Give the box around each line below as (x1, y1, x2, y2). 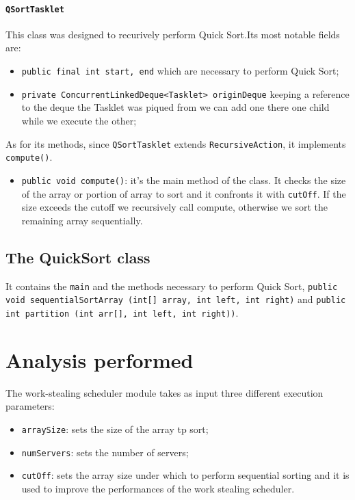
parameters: (5, 399, 55, 413)
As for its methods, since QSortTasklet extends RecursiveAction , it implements (5, 136, 346, 150)
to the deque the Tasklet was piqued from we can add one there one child (21, 100, 330, 114)
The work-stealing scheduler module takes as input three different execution (5, 385, 324, 399)
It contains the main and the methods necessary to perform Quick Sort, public (5, 278, 338, 293)
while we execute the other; (21, 113, 137, 127)
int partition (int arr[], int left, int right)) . (5, 305, 239, 319)
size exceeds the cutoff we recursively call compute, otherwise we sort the (21, 200, 328, 214)
